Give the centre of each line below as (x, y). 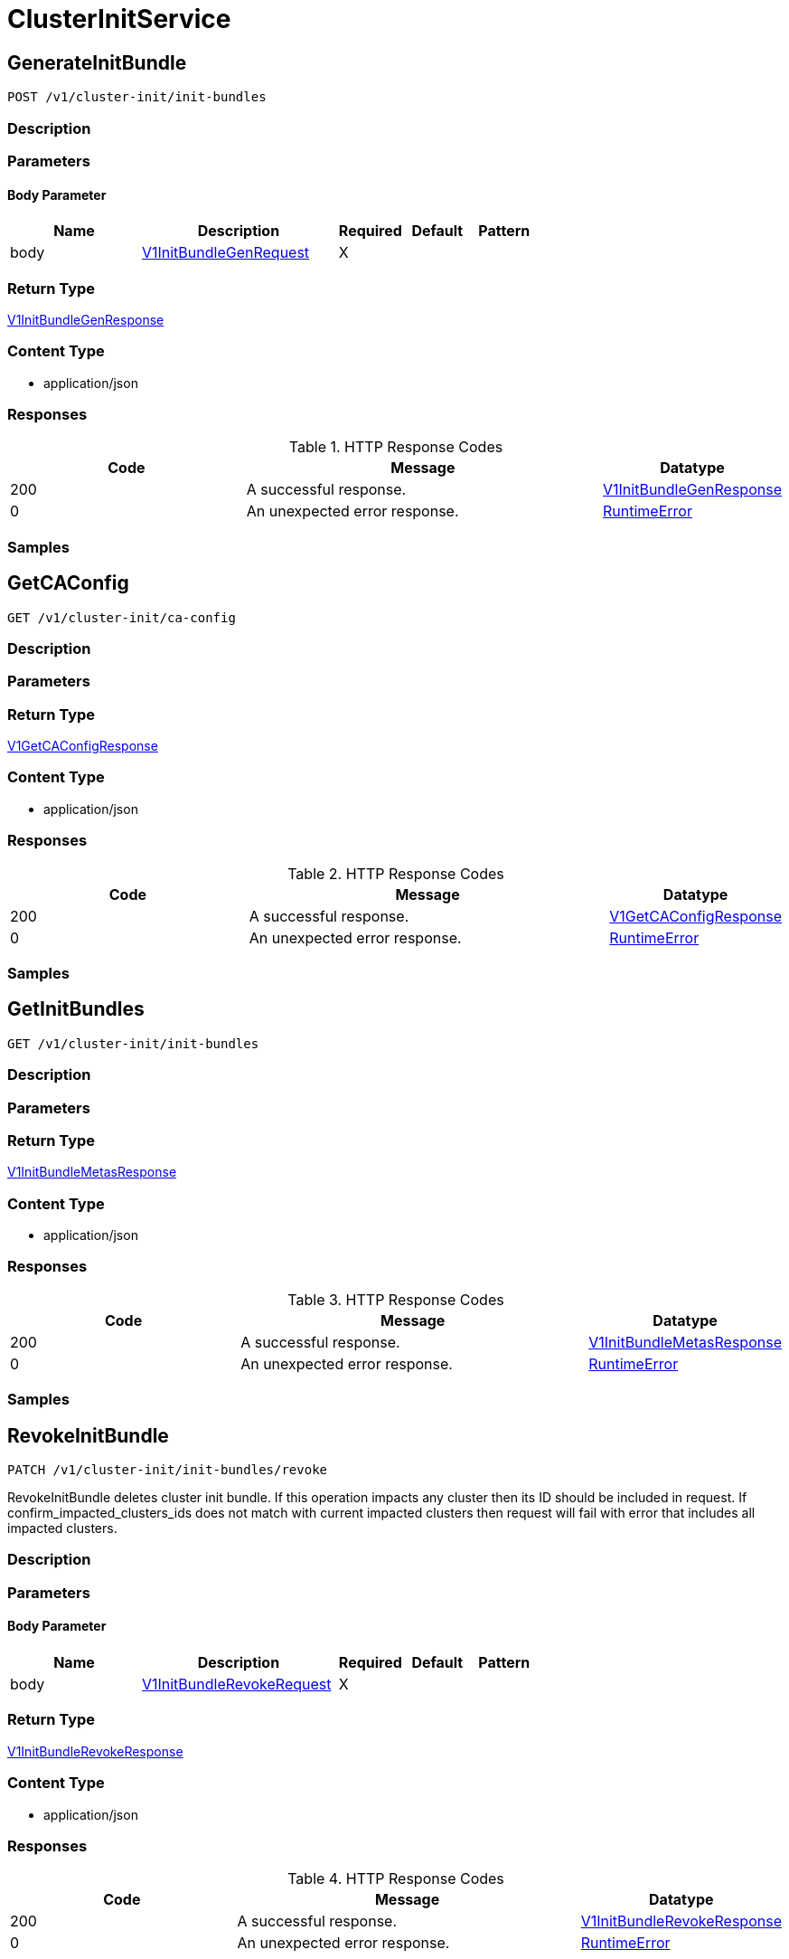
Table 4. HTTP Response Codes (396, 1879)
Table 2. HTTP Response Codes (396, 873)
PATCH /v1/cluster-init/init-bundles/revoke (168, 1470)
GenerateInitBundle (97, 62)
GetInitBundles (76, 1009)
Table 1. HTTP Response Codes (396, 447)
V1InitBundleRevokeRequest (236, 1685)
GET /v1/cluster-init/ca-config (122, 617)
